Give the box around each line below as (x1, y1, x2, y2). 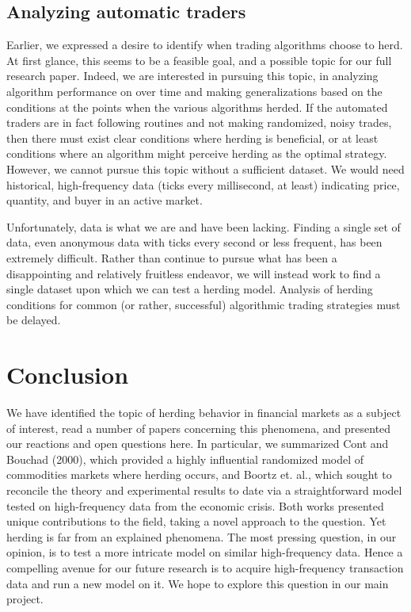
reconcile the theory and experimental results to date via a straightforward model (6, 481, 402, 498)
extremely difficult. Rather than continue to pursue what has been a (6, 249, 337, 266)
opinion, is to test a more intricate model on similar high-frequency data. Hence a (6, 544, 403, 560)
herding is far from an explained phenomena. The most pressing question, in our (6, 528, 397, 545)
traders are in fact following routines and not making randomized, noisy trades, (6, 114, 392, 131)
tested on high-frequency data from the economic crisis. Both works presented (6, 497, 384, 514)
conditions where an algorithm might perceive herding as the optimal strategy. (6, 145, 387, 162)
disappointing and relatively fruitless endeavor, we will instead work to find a (6, 265, 381, 281)
